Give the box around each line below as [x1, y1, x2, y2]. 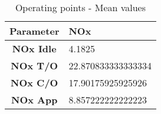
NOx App [11, 93, 58, 106]
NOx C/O [11, 76, 58, 89]
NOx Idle [12, 42, 57, 55]
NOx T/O [11, 59, 58, 72]
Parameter [9, 24, 60, 38]
